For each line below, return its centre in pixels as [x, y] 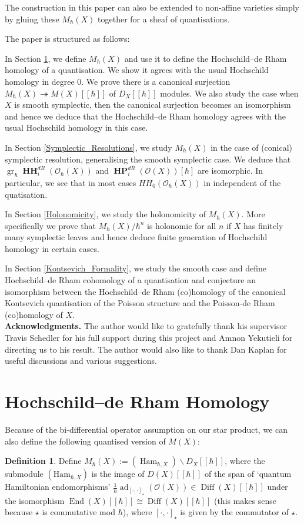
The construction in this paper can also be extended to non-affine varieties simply [152, 7]
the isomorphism [35, 500]
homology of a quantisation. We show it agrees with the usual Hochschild [137, 70]
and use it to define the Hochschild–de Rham [206, 58]
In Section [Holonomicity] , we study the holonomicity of [105, 214]
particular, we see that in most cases [71, 182]
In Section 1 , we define [46, 58]
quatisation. [26, 194]
